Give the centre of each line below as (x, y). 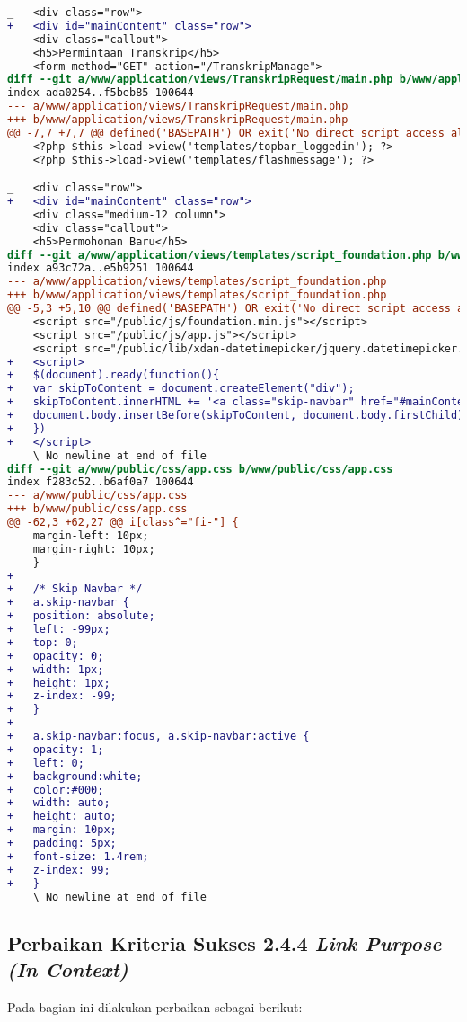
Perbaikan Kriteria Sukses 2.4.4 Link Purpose (225, 942)
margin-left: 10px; (91, 535)
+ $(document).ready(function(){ (114, 375)
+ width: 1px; (56, 669)
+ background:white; (75, 776)
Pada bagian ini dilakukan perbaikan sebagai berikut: (155, 1007)
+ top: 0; (43, 642)
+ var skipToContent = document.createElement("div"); (181, 389)
